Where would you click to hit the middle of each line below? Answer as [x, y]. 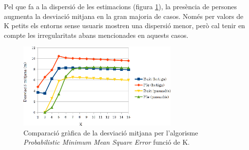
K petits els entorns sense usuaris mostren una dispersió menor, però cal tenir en [124, 25]
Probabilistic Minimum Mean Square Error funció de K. [107, 142]
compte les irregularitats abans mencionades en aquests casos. [96, 35]
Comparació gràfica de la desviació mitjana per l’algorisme [111, 132]
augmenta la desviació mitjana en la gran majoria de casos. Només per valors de [124, 16]
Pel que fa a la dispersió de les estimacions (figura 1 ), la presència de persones [121, 6]
